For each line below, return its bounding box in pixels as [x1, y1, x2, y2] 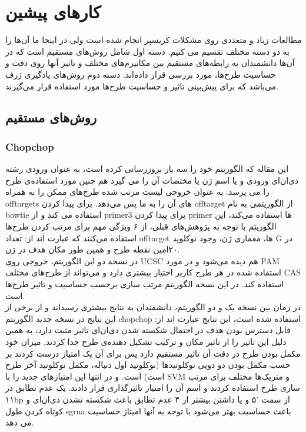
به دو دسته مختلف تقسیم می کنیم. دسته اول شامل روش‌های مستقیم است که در [5, 45, 290, 57]
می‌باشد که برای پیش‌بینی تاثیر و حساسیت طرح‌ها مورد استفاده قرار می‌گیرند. [5, 79, 279, 92]
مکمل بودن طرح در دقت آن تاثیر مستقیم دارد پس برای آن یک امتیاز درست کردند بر [5, 347, 301, 359]
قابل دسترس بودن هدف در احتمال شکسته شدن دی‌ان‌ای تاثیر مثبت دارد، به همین [5, 324, 291, 336]
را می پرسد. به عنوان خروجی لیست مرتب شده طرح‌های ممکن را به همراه [5, 185, 270, 198]
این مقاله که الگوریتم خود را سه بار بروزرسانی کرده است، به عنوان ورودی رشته [5, 162, 289, 175]
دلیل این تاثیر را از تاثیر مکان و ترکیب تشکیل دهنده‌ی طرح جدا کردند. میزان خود [5, 335, 287, 347]
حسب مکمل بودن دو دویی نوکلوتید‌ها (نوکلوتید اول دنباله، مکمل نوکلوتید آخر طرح [5, 358, 291, 371]
